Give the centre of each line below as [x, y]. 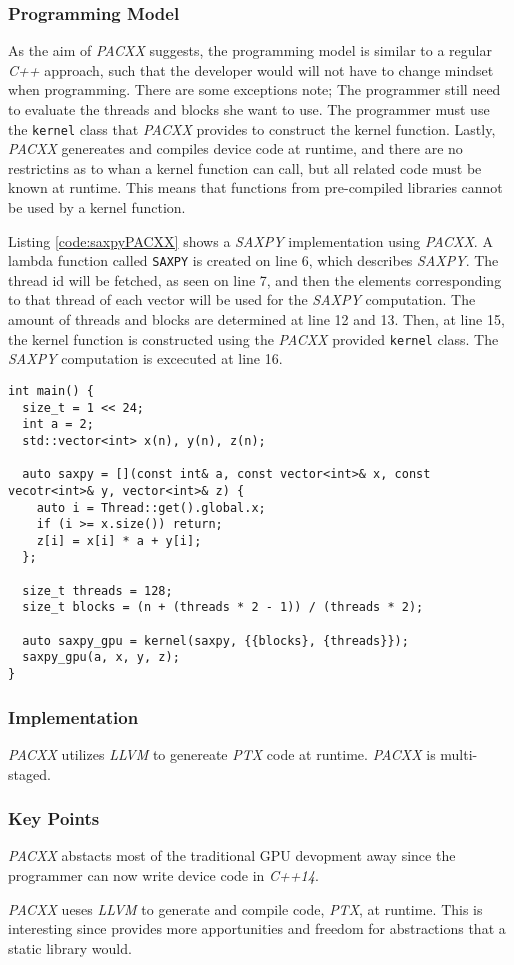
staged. [29, 773]
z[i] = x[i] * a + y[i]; [119, 540]
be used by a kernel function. [97, 207]
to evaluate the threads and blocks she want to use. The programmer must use [249, 109]
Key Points [54, 818]
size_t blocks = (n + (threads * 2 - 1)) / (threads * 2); [223, 607]
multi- [459, 753]
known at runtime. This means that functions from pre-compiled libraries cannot [255, 187]
